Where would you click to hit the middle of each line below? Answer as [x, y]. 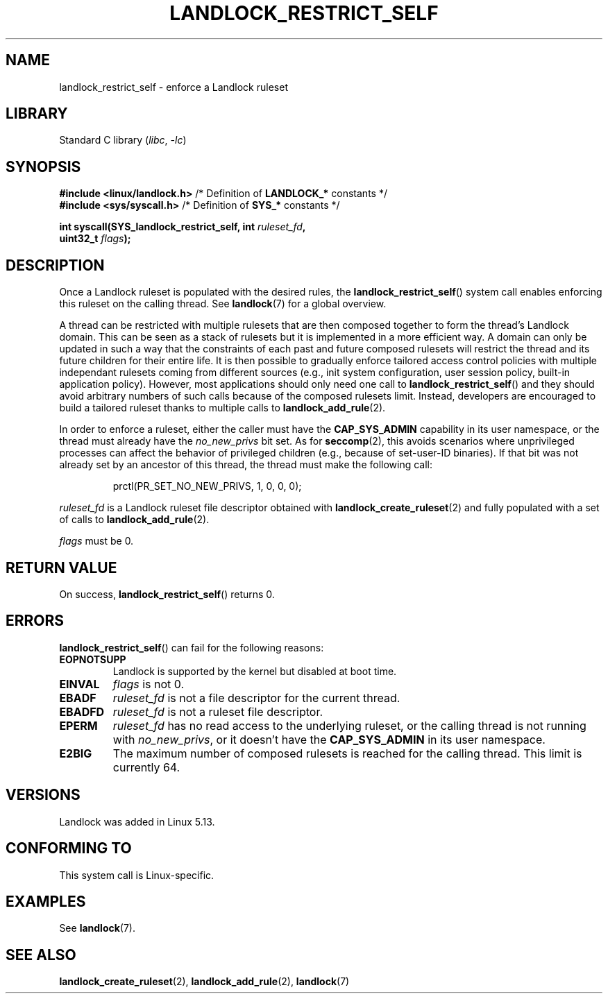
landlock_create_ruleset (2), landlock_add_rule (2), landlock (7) [204, 982]
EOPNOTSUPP [93, 659]
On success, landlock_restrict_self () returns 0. [167, 594]
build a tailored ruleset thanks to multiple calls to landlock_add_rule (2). [222, 408]
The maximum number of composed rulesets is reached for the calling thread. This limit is [347, 753]
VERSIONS [43, 795]
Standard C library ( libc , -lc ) [123, 140]
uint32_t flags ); [95, 239]
